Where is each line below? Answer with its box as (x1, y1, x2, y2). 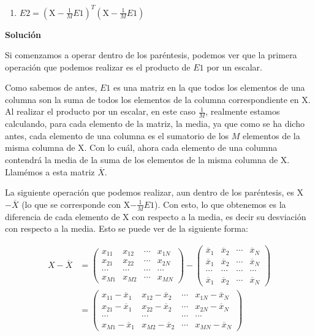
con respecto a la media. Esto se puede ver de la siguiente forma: (5, 222, 248, 235)
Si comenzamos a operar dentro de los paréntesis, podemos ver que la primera (5, 48, 297, 61)
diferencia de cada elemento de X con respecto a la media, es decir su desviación (5, 210, 306, 223)
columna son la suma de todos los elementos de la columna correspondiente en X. (5, 93, 311, 105)
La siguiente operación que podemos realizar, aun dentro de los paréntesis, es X (5, 186, 303, 199)
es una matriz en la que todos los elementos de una (113, 81, 305, 94)
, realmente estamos (205, 105, 280, 118)
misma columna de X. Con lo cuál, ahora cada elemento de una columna (5, 141, 278, 154)
